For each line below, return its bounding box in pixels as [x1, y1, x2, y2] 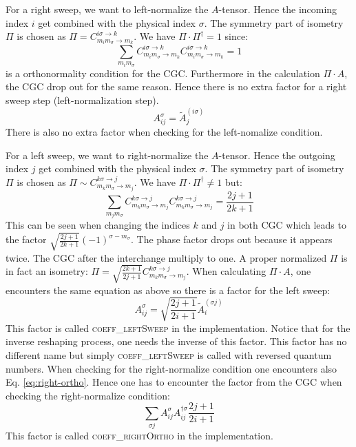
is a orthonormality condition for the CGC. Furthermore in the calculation [6, 65, 320, 80]
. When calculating [186, 264, 266, 278]
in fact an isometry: [6, 264, 88, 278]
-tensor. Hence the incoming [218, 2, 337, 16]
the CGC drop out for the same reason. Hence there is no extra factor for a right [6, 79, 347, 94]
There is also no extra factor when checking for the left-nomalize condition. [6, 124, 323, 138]
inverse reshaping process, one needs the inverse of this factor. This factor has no [6, 334, 347, 349]
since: [224, 29, 249, 43]
